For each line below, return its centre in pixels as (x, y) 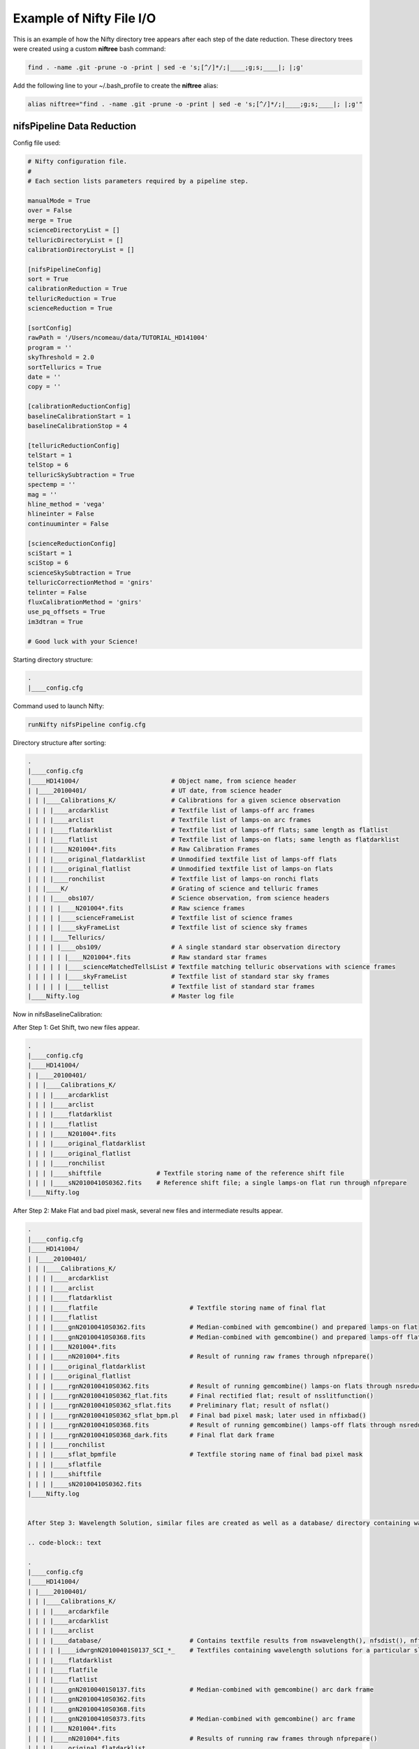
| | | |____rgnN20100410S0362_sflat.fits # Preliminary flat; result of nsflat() (178, 1405)
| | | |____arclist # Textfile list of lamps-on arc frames (169, 820)
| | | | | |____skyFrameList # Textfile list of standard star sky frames (178, 977)
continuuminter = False (68, 524)
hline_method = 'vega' (66, 504)
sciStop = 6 (48, 563)
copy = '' (44, 387)
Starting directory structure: (53, 659)
